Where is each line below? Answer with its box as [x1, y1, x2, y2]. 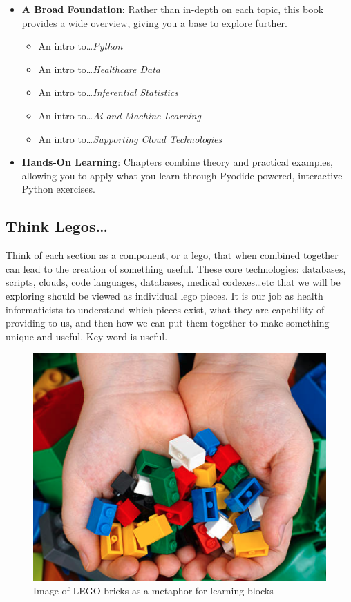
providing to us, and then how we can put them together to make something [6, 315, 330, 330]
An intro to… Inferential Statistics [38, 85, 178, 99]
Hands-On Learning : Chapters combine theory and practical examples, [21, 155, 333, 169]
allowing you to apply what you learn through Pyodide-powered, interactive [21, 168, 343, 182]
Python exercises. [21, 182, 95, 196]
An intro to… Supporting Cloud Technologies [38, 131, 222, 146]
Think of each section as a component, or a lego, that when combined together [6, 248, 339, 262]
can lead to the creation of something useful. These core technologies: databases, [6, 261, 346, 275]
